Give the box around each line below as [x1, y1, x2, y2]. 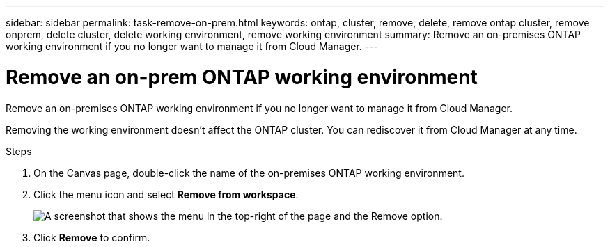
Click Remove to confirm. [33, 231, 150, 244]
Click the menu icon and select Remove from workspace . [33, 188, 299, 200]
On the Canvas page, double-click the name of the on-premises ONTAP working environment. [33, 166, 464, 179]
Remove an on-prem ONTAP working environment [6, 65, 478, 89]
